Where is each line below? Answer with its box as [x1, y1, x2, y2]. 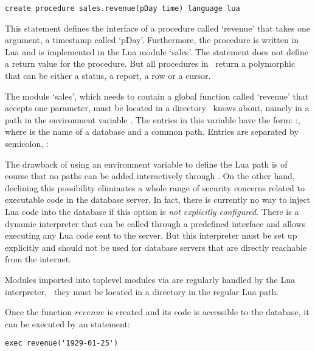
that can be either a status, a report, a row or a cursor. [5, 69, 211, 82]
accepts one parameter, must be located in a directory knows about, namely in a [5, 101, 310, 114]
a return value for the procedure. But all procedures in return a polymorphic [5, 57, 296, 70]
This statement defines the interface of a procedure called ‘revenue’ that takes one [5, 21, 311, 34]
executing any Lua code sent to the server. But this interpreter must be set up [5, 229, 297, 242]
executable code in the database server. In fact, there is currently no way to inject [5, 193, 311, 206]
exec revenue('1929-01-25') [5, 339, 119, 348]
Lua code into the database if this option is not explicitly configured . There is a [5, 205, 299, 217]
